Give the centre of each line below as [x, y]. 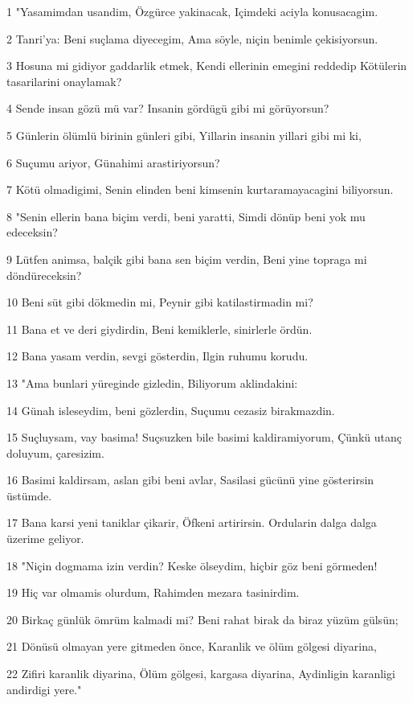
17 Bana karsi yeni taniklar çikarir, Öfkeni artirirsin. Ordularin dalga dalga [192, 522]
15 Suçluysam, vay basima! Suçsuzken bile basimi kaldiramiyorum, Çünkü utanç [204, 437]
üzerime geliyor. [45, 539]
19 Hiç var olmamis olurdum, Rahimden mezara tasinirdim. [153, 592]
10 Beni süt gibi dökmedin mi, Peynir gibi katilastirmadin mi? [160, 302]
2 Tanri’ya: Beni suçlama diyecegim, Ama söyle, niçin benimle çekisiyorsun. [192, 38]
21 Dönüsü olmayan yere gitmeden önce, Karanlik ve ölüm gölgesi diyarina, [192, 646]
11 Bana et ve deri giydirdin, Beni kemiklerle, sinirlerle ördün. [159, 329]
